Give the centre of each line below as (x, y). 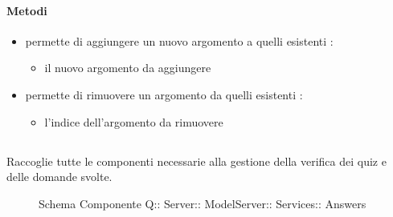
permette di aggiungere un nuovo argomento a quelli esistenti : (179, 40)
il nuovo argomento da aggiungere (128, 68)
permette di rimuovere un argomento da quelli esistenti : (164, 94)
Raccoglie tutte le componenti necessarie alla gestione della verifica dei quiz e (196, 161)
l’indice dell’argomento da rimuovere (134, 121)
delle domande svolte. (59, 177)
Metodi (27, 10)
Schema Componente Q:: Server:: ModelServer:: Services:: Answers (203, 203)
